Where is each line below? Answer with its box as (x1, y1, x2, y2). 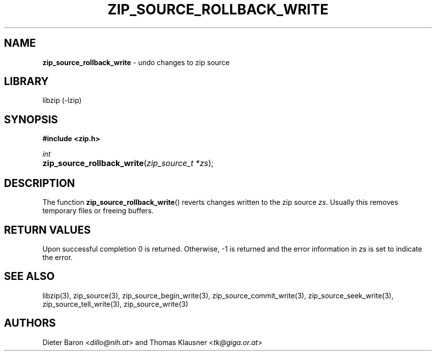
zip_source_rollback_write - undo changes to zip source (42, 58, 230, 67)
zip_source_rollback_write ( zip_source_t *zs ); (42, 158, 214, 169)
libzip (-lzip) (42, 96, 82, 105)
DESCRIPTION (4, 177, 75, 189)
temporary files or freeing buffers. (42, 206, 154, 215)
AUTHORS (4, 317, 56, 330)
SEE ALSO (4, 270, 55, 283)
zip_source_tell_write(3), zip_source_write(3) (42, 299, 189, 308)
